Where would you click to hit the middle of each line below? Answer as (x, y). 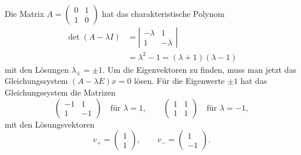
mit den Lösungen (37, 69)
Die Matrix (24, 13)
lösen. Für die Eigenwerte (179, 81)
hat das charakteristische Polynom (163, 13)
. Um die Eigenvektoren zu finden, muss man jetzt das (199, 69)
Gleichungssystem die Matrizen (60, 92)
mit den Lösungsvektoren (50, 124)
